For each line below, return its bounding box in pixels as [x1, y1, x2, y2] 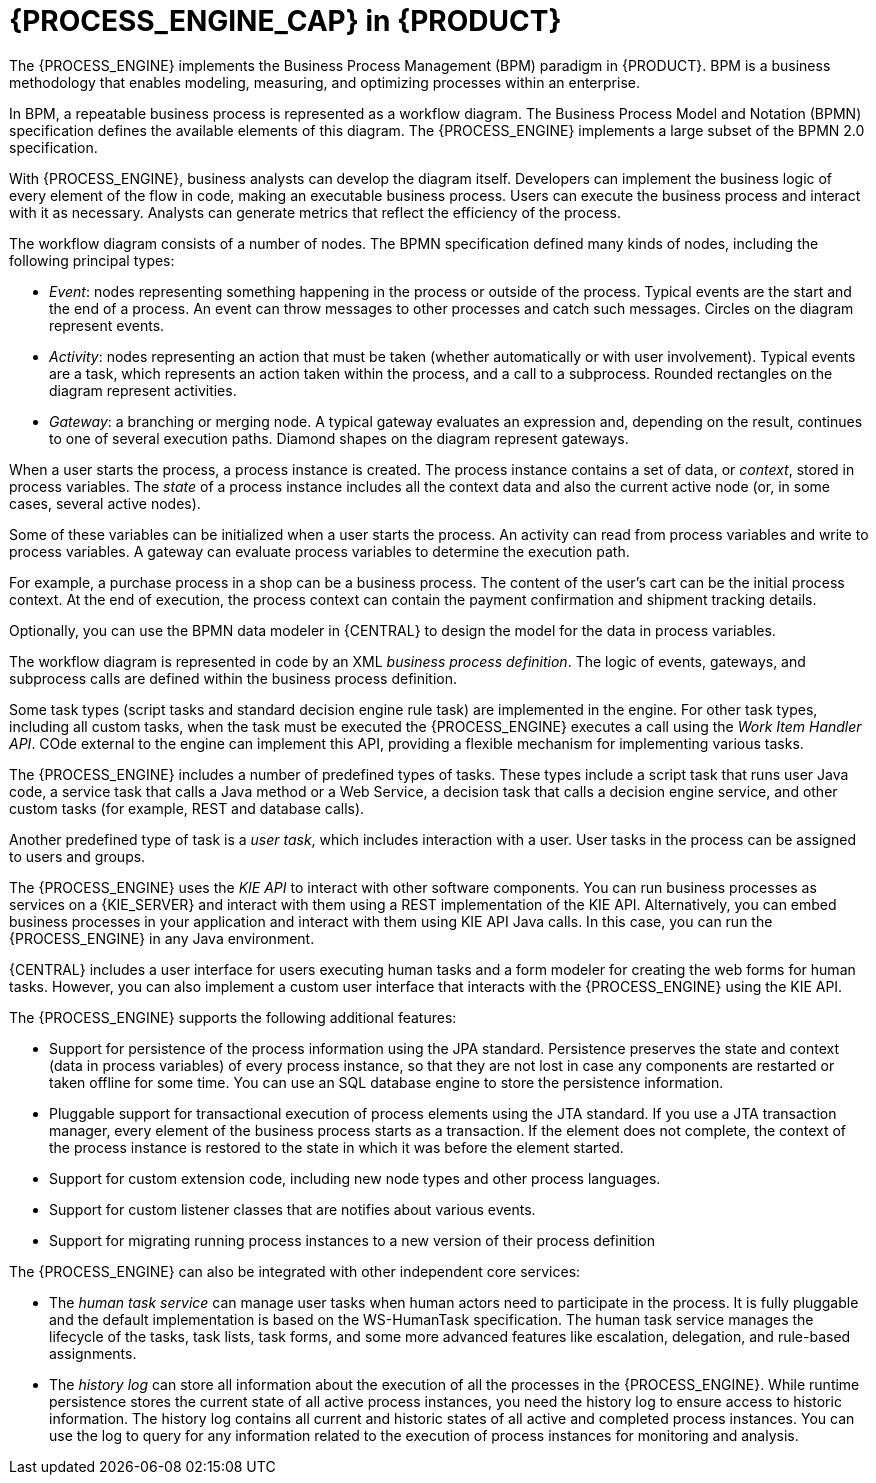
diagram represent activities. [49, 381, 237, 399]
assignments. [49, 1344, 137, 1362]
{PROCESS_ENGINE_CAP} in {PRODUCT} [9, 4, 562, 38]
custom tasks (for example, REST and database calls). [9, 799, 365, 817]
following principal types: [9, 251, 175, 269]
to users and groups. [9, 847, 146, 865]
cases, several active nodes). [9, 494, 201, 512]
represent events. [49, 316, 165, 334]
